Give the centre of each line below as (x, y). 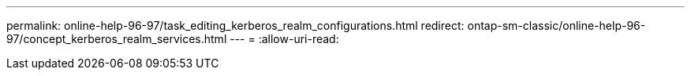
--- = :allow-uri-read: (284, 39)
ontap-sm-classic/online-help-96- (557, 25)
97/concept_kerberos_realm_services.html (117, 39)
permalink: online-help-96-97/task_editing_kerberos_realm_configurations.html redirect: (235, 25)
